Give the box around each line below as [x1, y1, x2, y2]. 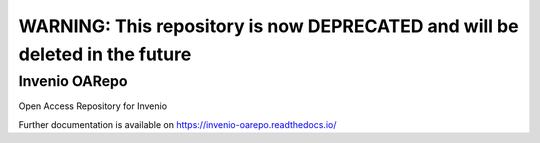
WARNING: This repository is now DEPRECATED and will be [18, 15, 519, 37]
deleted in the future [18, 43, 192, 65]
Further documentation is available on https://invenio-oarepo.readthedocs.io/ [18, 118, 337, 130]
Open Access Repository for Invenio [18, 100, 168, 112]
